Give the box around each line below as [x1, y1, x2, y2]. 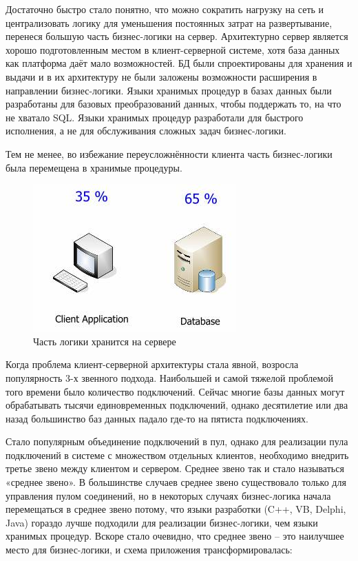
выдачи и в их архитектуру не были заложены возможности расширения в [6, 69, 317, 83]
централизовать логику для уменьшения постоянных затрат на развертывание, [6, 15, 333, 30]
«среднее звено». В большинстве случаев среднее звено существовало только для [6, 475, 346, 489]
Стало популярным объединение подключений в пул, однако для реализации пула [6, 434, 348, 449]
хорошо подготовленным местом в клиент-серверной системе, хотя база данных [6, 42, 340, 57]
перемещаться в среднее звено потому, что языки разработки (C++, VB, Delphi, [6, 502, 346, 516]
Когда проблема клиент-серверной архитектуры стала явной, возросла [6, 357, 299, 371]
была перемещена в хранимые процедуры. [6, 160, 182, 174]
